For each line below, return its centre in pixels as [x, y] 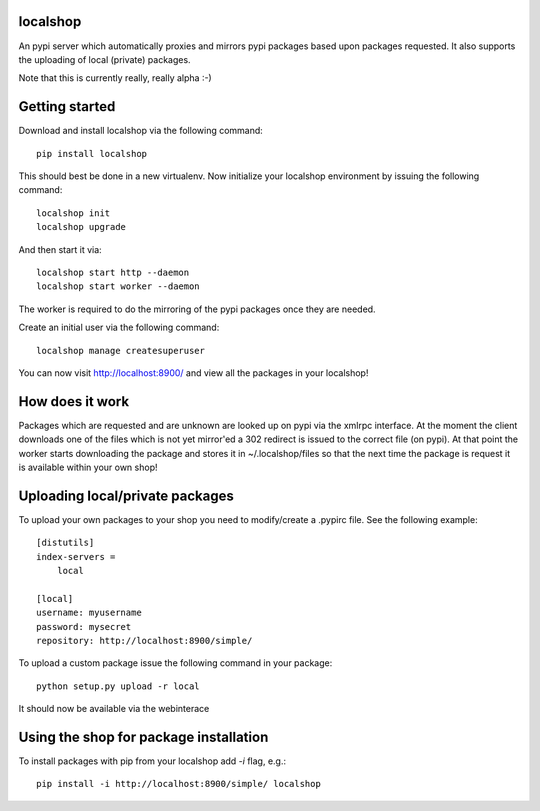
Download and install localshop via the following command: [141, 131]
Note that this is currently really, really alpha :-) [115, 78]
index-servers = [76, 556]
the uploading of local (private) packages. [104, 59]
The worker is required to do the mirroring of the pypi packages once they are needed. [197, 309]
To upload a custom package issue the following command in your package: [175, 663]
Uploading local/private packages [126, 495]
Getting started [67, 106]
